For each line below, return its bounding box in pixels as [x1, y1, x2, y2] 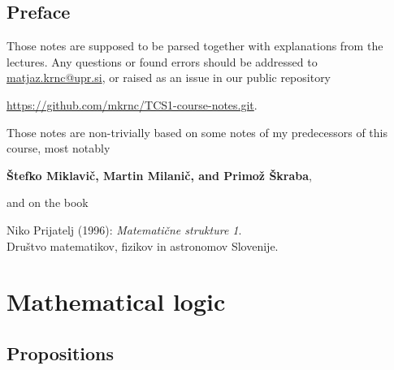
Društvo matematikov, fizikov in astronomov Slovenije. [6, 237, 279, 254]
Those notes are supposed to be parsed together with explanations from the [6, 37, 383, 54]
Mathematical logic [6, 285, 226, 318]
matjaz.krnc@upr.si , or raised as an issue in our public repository [6, 69, 331, 86]
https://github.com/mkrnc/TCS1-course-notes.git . [6, 96, 258, 113]
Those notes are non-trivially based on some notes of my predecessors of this [6, 123, 388, 140]
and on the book [6, 194, 89, 211]
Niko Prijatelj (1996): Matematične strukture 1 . [6, 221, 242, 238]
